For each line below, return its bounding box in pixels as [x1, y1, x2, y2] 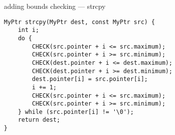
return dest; [18, 116, 60, 124]
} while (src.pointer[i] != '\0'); [18, 108, 134, 115]
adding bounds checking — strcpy [4, 1, 106, 11]
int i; [18, 27, 39, 34]
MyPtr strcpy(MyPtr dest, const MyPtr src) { [4, 18, 155, 26]
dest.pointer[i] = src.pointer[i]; [32, 76, 148, 83]
